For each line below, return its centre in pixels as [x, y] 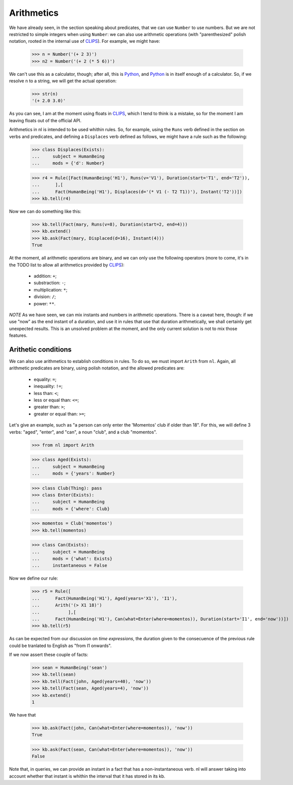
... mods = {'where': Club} [71, 509]
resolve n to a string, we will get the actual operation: [63, 81]
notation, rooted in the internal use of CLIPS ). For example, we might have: [84, 41]
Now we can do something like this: [45, 211]
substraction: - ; [50, 283]
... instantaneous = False [70, 566]
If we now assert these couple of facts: [49, 654]
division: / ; [45, 297]
